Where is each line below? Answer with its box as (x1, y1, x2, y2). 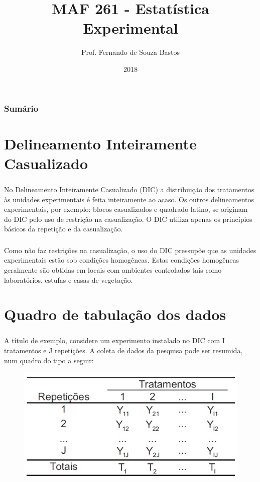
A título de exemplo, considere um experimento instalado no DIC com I (4, 335, 225, 346)
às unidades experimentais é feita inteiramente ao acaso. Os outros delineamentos (4, 194, 254, 204)
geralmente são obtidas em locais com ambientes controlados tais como (4, 264, 222, 275)
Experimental (83, 18, 178, 38)
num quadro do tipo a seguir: (4, 355, 94, 365)
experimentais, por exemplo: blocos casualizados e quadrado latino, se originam (4, 204, 248, 214)
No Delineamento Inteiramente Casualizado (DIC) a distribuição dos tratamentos (4, 184, 254, 194)
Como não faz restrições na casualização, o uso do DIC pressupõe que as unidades (4, 245, 256, 255)
